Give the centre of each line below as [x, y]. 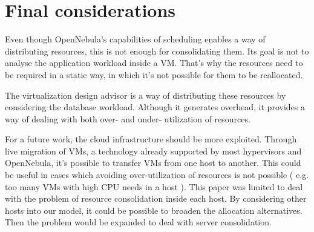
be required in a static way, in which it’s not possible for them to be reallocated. [154, 74]
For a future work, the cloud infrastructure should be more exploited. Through [151, 139]
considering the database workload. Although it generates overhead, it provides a [155, 107]
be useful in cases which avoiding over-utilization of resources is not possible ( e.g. [157, 175]
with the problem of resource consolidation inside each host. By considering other [156, 198]
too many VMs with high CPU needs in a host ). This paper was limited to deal [154, 186]
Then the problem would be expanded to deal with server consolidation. [138, 222]
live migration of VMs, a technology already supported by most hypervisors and [153, 151]
